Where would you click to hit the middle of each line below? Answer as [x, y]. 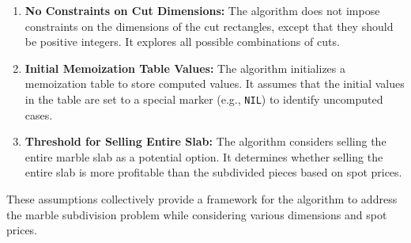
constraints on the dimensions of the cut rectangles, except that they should [209, 26]
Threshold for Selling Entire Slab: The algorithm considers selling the [205, 141]
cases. [39, 114]
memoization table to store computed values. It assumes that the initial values [215, 84]
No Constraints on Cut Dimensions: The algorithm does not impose [202, 10]
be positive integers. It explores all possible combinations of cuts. [182, 42]
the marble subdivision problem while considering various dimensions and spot [197, 214]
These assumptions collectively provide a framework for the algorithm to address [202, 199]
